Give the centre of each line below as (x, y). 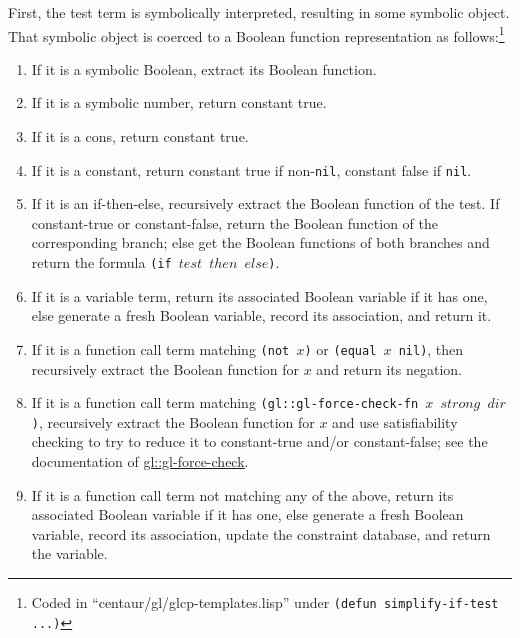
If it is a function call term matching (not (160, 348)
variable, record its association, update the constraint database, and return (261, 533)
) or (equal (340, 348)
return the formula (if (101, 262)
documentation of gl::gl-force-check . (140, 461)
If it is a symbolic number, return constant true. (179, 102)
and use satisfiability (395, 421)
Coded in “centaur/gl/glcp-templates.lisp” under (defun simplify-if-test (265, 602)
